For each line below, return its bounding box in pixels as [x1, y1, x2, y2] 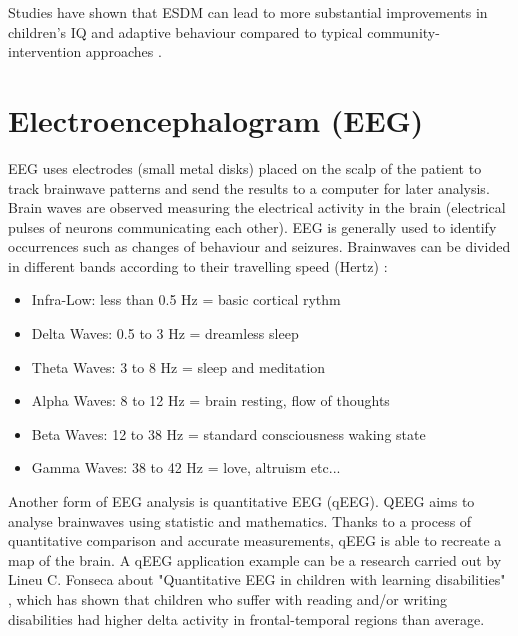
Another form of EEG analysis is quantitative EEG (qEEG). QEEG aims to [8, 491, 475, 512]
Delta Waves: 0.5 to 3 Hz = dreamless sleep [31, 323, 299, 344]
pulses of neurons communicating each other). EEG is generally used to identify [8, 216, 497, 237]
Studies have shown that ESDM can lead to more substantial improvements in [8, 2, 488, 22]
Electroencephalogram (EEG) [8, 99, 424, 140]
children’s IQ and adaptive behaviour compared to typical [8, 21, 363, 42]
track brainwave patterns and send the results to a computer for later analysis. [8, 177, 490, 198]
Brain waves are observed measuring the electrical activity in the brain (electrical [8, 197, 506, 218]
